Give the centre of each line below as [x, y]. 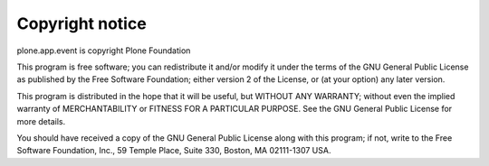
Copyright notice [81, 23]
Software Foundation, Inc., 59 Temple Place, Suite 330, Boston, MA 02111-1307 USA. [174, 151]
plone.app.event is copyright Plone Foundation [104, 51]
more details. [41, 121]
